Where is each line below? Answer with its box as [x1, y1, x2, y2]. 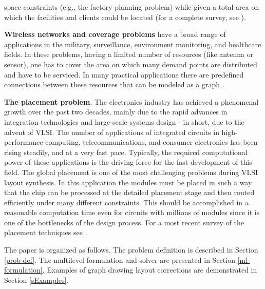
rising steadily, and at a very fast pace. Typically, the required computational [4, 146, 248, 157]
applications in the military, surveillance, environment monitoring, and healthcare [4, 38, 261, 49]
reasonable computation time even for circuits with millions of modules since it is [4, 207, 260, 218]
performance [4, 137, 43, 147]
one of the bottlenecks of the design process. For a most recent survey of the [4, 217, 244, 227]
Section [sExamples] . [4, 274, 69, 285]
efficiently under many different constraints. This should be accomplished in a [4, 197, 249, 207]
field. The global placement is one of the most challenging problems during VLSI [4, 166, 258, 177]
